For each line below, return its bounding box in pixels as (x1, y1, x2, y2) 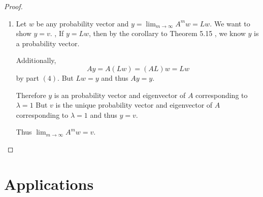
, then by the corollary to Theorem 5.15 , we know (89, 28, 246, 39)
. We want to (210, 18, 250, 28)
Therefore (16, 89, 46, 100)
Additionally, (16, 55, 56, 65)
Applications (4, 173, 94, 194)
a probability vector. (16, 38, 80, 48)
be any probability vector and (36, 18, 129, 28)
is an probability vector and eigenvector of (54, 89, 186, 100)
